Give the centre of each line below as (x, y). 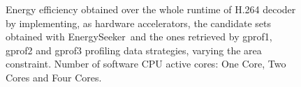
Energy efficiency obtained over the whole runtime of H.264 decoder (151, 9)
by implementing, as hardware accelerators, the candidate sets (138, 23)
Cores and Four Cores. (54, 77)
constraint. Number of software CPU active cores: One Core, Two (146, 64)
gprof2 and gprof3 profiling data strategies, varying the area (134, 50)
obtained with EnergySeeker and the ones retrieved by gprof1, (139, 37)
